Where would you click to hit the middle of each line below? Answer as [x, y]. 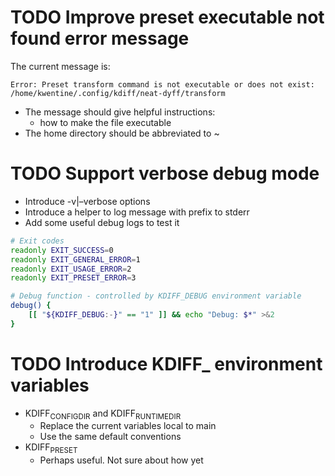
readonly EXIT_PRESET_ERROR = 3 [73, 278]
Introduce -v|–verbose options [87, 201]
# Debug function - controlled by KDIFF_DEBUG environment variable [156, 296]
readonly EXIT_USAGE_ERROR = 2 [71, 269]
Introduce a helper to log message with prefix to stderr [137, 212]
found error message [100, 38]
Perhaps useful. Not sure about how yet [121, 460]
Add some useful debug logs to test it [102, 222]
